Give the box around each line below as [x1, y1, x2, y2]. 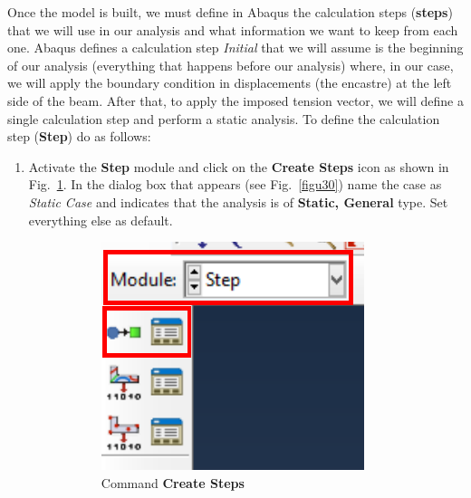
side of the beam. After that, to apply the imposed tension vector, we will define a [7, 91, 464, 110]
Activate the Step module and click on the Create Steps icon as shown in [28, 157, 449, 176]
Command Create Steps [101, 473, 245, 492]
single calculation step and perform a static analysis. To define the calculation [7, 109, 440, 128]
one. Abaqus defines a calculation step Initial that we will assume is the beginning [7, 38, 464, 57]
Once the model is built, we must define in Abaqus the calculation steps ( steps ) [7, 3, 453, 21]
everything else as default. [28, 210, 173, 229]
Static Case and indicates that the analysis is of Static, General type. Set [28, 192, 448, 211]
